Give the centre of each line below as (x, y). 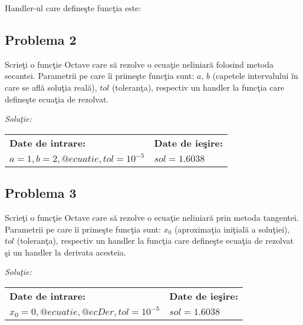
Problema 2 (41, 39)
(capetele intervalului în (255, 76)
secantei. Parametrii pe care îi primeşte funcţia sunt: (100, 76)
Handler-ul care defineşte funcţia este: (73, 8)
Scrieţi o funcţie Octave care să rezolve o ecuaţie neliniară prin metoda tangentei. (152, 217)
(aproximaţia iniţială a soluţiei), (232, 229)
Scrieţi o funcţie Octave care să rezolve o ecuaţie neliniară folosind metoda (139, 64)
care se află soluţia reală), (51, 87)
